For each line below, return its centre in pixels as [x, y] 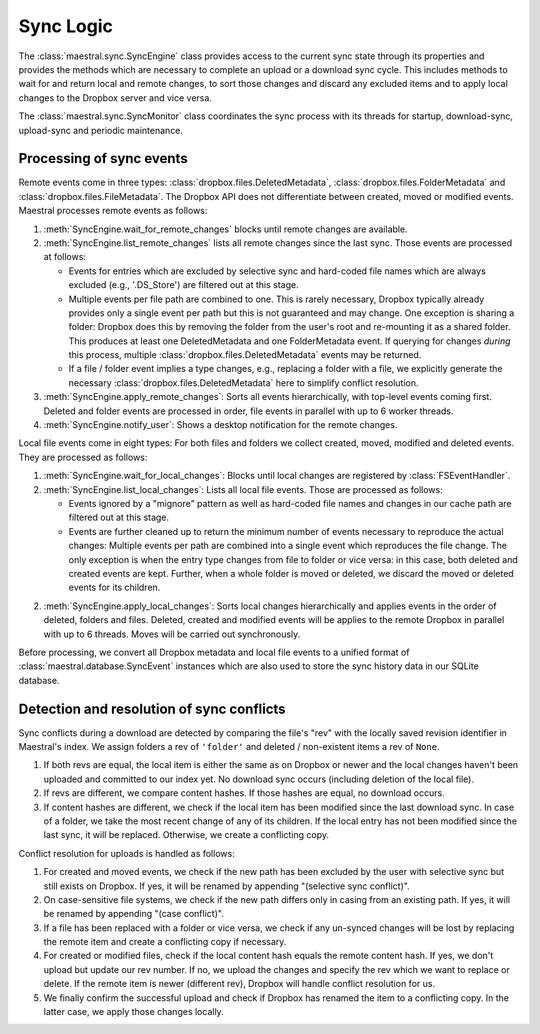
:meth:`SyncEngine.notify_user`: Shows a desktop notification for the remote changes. [220, 425]
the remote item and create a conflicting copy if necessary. [165, 942]
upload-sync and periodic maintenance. [101, 130]
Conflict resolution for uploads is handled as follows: [126, 853]
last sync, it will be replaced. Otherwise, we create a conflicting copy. [186, 835]
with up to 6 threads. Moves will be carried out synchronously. [172, 634]
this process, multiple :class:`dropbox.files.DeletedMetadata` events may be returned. [245, 355]
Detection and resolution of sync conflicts [152, 708]
